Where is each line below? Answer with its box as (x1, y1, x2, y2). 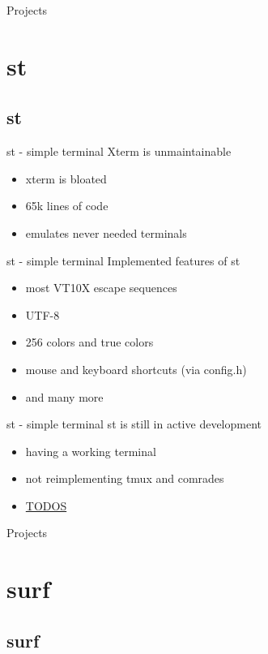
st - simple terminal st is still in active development (6, 415, 262, 432)
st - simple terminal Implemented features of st (6, 252, 240, 269)
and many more (25, 388, 104, 405)
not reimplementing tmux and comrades (25, 470, 224, 487)
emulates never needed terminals (25, 224, 187, 241)
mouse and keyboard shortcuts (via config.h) (25, 360, 247, 377)
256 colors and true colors (25, 333, 154, 351)
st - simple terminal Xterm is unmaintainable (6, 143, 232, 160)
